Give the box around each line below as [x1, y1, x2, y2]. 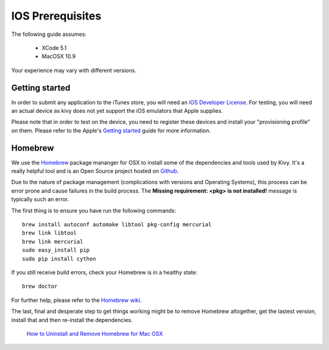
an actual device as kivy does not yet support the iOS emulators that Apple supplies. [11, 107, 223, 115]
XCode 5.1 [41, 44, 67, 51]
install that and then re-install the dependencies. [11, 316, 133, 323]
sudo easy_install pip [22, 247, 90, 254]
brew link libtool [22, 229, 77, 237]
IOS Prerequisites [11, 9, 102, 23]
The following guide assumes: [11, 30, 87, 38]
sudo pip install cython [22, 255, 96, 262]
